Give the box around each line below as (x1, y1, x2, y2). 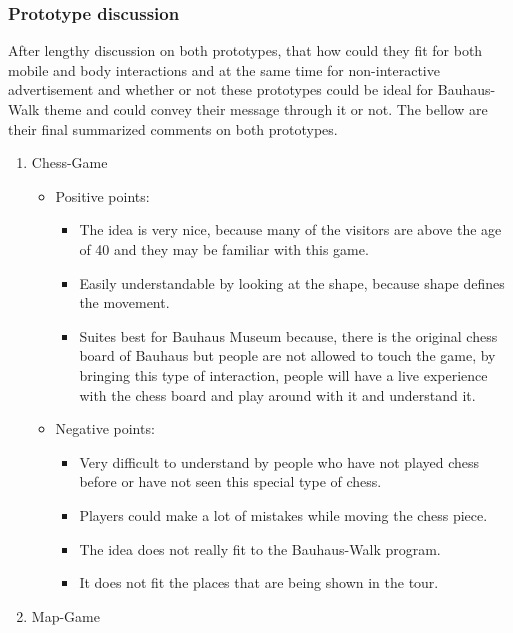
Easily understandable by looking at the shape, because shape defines (79, 272, 505, 293)
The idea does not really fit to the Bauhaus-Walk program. (79, 538, 441, 559)
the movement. (79, 292, 170, 313)
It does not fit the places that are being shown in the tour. (79, 572, 439, 593)
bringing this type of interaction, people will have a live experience (79, 364, 488, 385)
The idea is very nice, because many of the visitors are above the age (79, 219, 502, 240)
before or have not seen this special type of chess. (79, 471, 382, 492)
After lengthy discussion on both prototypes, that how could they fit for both (8, 40, 483, 61)
